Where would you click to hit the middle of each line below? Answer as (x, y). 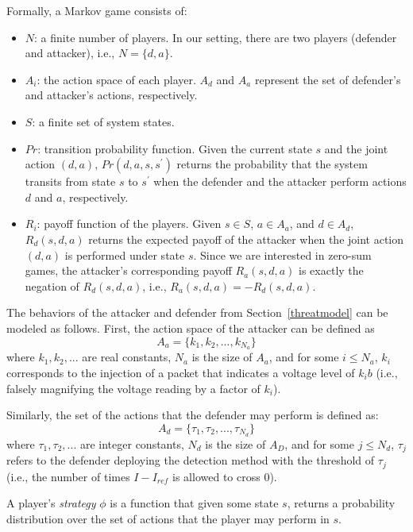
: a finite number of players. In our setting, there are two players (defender (216, 37)
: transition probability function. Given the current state (175, 148)
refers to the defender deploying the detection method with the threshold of (191, 460)
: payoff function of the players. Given (129, 224)
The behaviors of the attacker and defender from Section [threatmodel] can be (197, 312)
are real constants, (127, 357)
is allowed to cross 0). (225, 476)
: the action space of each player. (116, 79)
